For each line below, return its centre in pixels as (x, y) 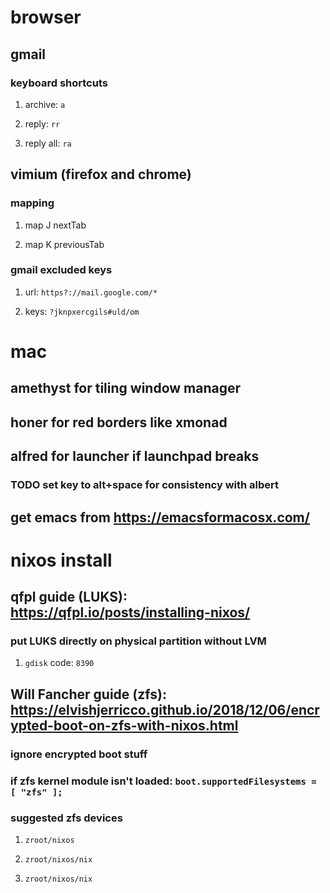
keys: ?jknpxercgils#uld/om (82, 311)
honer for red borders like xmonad (119, 422)
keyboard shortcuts (59, 83)
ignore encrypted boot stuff (79, 754)
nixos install (61, 560)
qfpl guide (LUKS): (69, 597)
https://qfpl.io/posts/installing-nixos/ (130, 612)
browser (46, 17)
